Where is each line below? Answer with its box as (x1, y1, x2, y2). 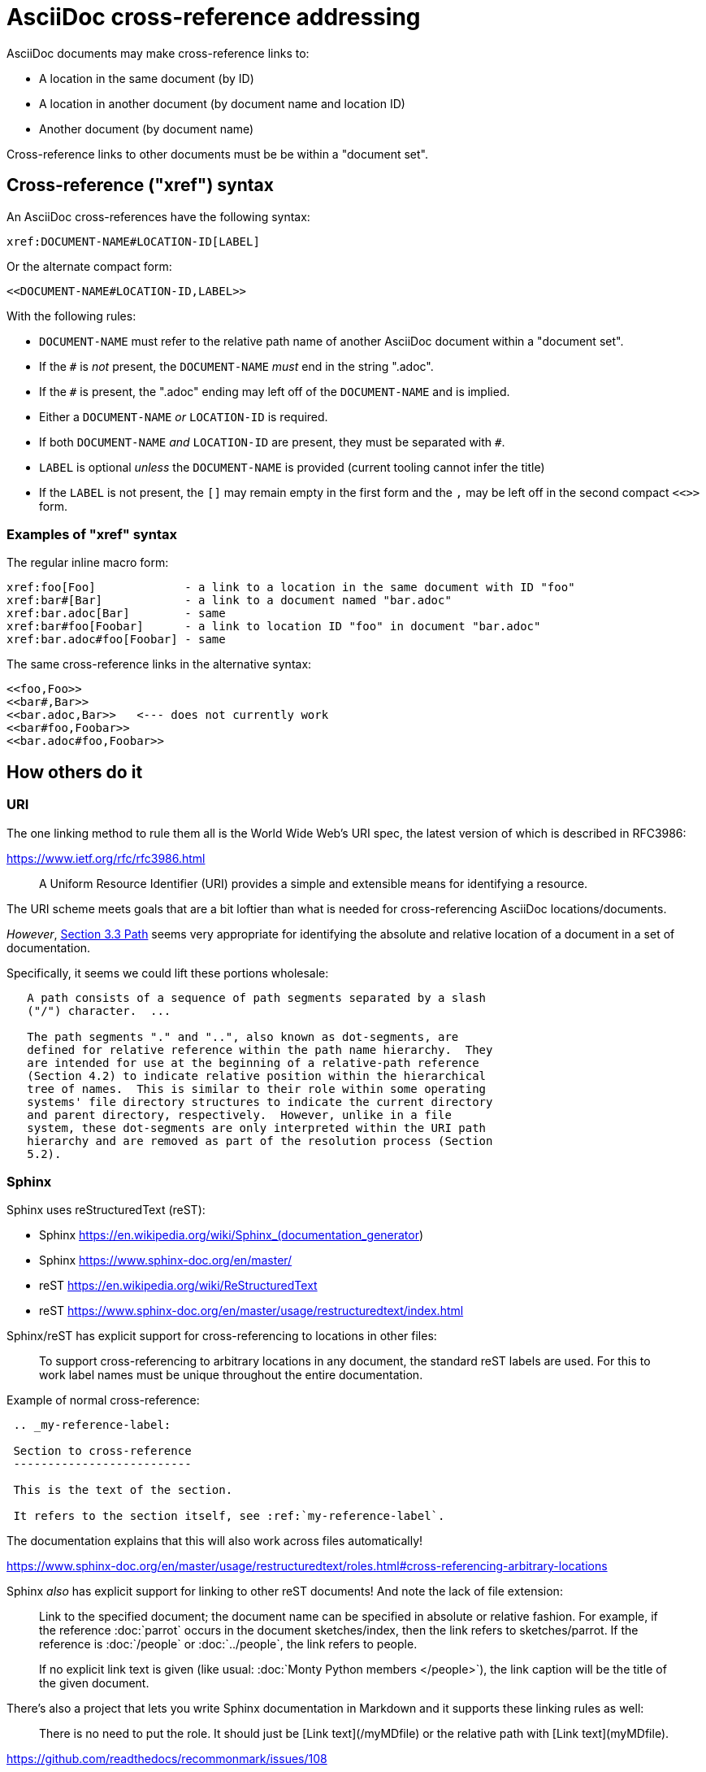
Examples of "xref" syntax (6, 525, 177, 542)
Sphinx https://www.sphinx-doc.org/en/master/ (39, 1253, 292, 1268)
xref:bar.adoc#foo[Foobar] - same (6, 633, 226, 647)
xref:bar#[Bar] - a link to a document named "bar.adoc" (6, 594, 452, 607)
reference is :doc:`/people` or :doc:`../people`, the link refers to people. (39, 1637, 418, 1652)
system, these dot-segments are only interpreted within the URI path (27, 1121, 487, 1134)
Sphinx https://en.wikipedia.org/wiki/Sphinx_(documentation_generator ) (39, 1228, 424, 1243)
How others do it (6, 761, 143, 782)
